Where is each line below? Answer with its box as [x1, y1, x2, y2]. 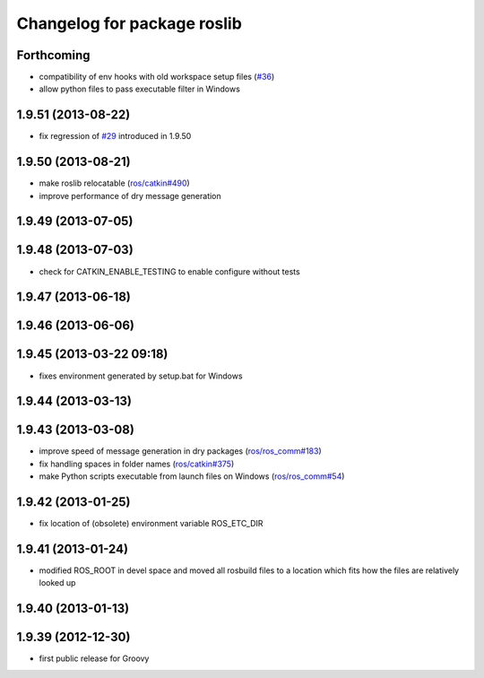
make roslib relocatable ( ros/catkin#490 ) [39, 178, 190, 188]
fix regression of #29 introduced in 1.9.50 [39, 131, 192, 142]
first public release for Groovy [39, 653, 150, 664]
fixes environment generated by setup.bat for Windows [39, 370, 243, 381]
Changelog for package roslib [16, 13, 242, 33]
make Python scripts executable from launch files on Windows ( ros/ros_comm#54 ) [39, 471, 345, 482]
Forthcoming [16, 48, 91, 63]
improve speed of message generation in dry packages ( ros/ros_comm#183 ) [39, 446, 322, 456]
